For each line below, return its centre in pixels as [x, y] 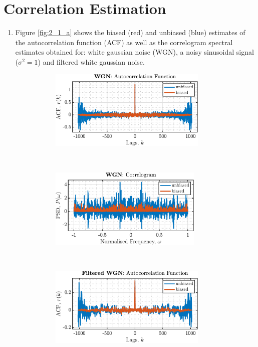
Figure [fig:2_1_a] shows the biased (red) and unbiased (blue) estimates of [130, 32]
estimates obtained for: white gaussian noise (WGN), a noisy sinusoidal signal [135, 52]
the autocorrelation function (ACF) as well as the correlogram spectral [124, 42]
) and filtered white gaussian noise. [91, 61]
